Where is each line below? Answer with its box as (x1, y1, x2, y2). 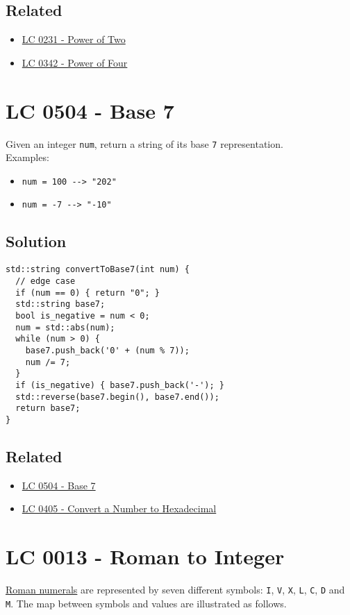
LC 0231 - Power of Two (22, 32, 126, 47)
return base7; (15, 403, 81, 414)
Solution (6, 230, 67, 252)
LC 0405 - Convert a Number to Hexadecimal (22, 501, 217, 516)
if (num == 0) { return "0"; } (15, 287, 160, 298)
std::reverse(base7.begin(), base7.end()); (15, 391, 219, 402)
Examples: (6, 150, 49, 165)
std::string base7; (15, 299, 106, 310)
